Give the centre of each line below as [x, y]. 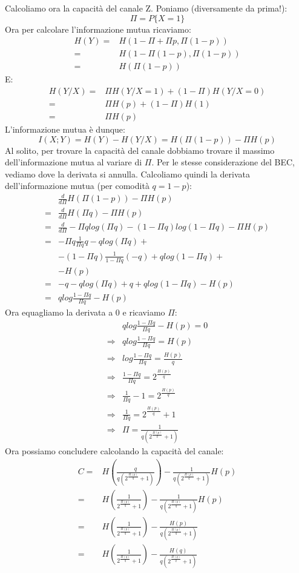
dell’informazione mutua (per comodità [77, 186]
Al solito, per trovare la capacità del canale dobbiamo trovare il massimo [140, 150]
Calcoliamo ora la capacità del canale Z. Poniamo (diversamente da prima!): [146, 8]
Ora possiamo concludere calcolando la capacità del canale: [114, 451]
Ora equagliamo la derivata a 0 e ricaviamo [85, 312]
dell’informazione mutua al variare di [74, 162]
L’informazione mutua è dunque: [65, 129]
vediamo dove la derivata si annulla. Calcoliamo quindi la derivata [128, 174]
